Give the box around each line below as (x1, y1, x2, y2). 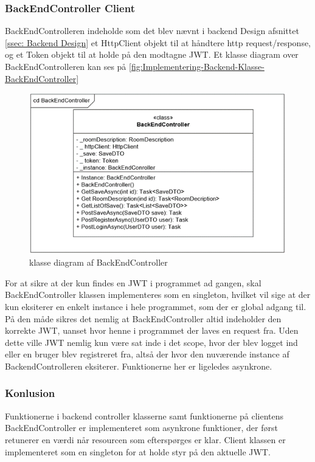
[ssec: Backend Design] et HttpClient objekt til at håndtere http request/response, (5, 36, 311, 49)
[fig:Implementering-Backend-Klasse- (129, 60, 265, 72)
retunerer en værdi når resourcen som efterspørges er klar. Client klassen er (5, 433, 286, 446)
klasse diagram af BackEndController (29, 256, 168, 269)
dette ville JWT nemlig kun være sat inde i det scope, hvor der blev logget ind (5, 336, 298, 348)
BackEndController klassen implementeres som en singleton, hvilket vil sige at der (5, 288, 311, 301)
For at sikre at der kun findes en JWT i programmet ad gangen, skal (5, 276, 261, 289)
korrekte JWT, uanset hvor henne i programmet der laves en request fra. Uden (5, 324, 299, 337)
